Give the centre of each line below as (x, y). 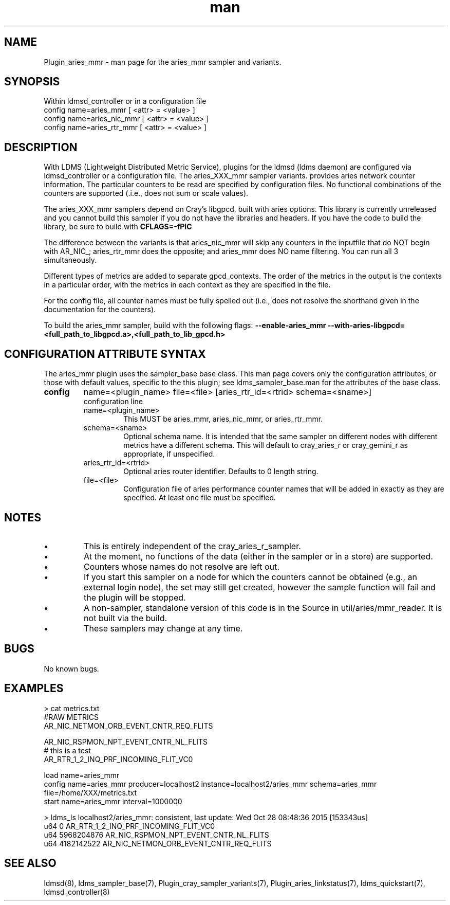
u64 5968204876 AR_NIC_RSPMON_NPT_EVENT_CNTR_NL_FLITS (156, 835)
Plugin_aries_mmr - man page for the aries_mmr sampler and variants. (163, 62)
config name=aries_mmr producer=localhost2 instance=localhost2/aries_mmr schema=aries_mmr (210, 784)
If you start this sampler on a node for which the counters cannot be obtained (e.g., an (250, 577)
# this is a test (67, 750)
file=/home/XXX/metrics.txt (90, 792)
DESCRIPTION (41, 147)
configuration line (113, 402)
